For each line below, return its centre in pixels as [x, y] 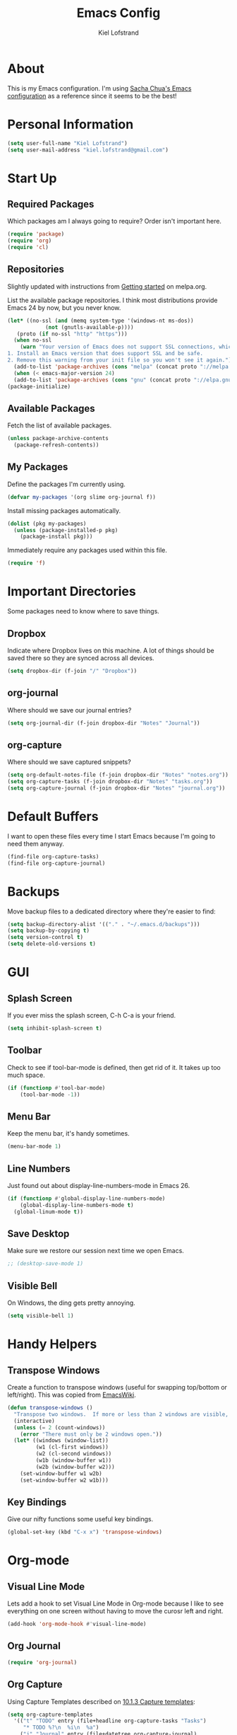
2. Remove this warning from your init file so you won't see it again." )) [121, 360]
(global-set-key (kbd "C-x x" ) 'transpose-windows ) [85, 1532]
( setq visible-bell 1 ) [41, 1316]
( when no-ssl [33, 340]
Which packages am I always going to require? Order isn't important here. [115, 221]
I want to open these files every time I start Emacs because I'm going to [111, 836]
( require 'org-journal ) [42, 1662]
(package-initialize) [39, 386]
